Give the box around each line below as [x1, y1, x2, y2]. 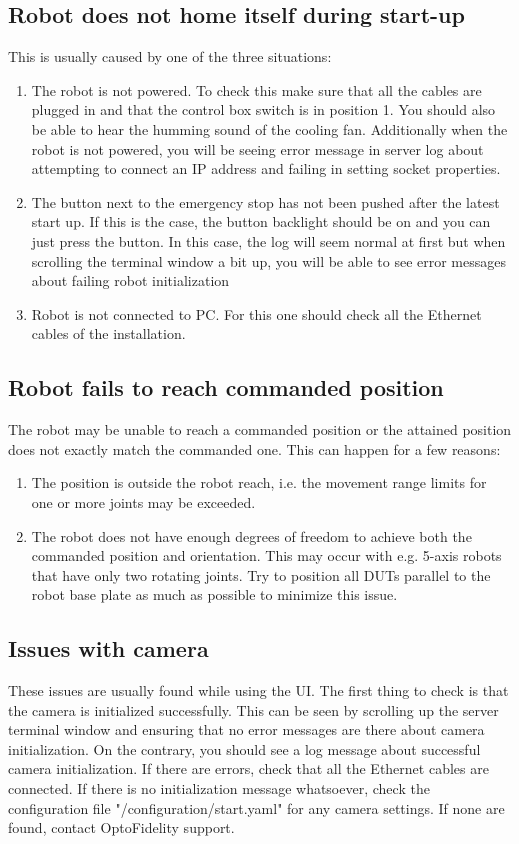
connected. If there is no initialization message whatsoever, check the [8, 778, 430, 799]
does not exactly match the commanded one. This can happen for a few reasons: [8, 438, 501, 459]
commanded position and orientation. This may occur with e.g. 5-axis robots [31, 545, 502, 566]
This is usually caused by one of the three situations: [8, 46, 332, 67]
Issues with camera [8, 633, 209, 664]
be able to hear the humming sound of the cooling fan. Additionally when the [31, 118, 508, 139]
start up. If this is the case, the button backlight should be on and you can [31, 211, 491, 232]
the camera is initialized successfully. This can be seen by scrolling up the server [8, 699, 499, 720]
